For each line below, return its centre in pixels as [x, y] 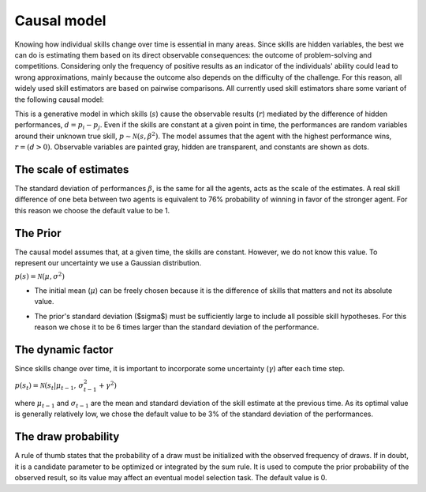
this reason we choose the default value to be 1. [92, 210]
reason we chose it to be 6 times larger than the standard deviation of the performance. [177, 327]
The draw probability [67, 437]
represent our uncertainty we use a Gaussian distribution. [108, 263]
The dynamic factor [64, 350]
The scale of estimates [72, 169]
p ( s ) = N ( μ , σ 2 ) [39, 276]
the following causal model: [59, 100]
